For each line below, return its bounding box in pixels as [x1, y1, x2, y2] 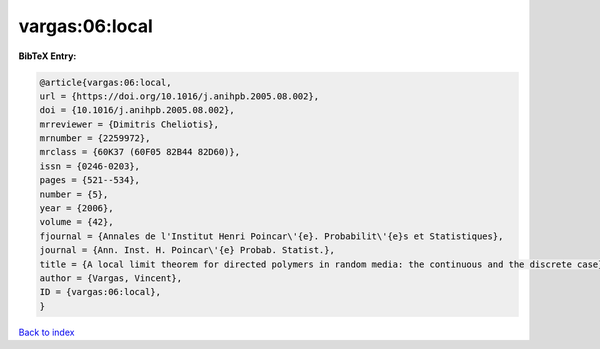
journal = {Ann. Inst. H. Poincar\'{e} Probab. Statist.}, [39, 245, 335, 256]
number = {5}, [39, 188, 109, 200]
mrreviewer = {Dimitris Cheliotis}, [39, 118, 220, 130]
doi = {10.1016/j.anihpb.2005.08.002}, [39, 105, 235, 116]
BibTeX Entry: [18, 50, 77, 62]
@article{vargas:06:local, [39, 76, 172, 88]
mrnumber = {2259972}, [39, 133, 151, 144]
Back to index [18, 326, 75, 338]
